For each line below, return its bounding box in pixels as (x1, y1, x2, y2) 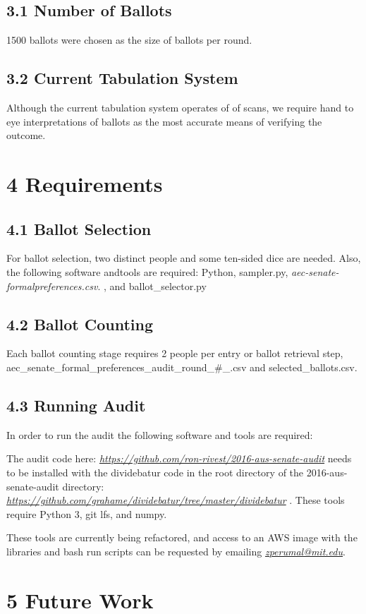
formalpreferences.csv (6, 278, 98, 293)
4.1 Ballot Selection (6, 217, 152, 239)
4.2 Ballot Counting (6, 313, 153, 335)
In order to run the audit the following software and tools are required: (6, 427, 313, 442)
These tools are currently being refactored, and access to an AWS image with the (6, 530, 358, 545)
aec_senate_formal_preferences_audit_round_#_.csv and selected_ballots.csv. (6, 359, 358, 374)
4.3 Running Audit (6, 394, 146, 416)
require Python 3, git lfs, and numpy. (6, 506, 167, 521)
